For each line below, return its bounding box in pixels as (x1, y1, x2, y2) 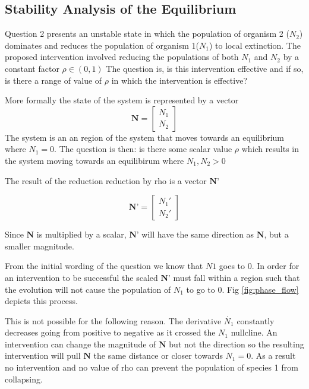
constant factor (5, 62, 59, 74)
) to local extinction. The (209, 39, 301, 51)
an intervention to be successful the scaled (5, 271, 158, 283)
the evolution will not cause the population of (5, 283, 171, 295)
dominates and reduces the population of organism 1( (5, 39, 199, 51)
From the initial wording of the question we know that (5, 260, 203, 272)
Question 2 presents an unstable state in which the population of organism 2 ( (5, 27, 289, 40)
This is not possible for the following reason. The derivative (5, 314, 222, 327)
